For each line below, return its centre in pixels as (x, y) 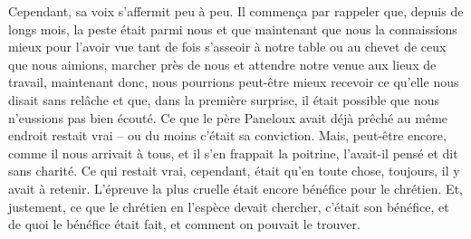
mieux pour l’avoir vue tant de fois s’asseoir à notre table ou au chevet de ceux (227, 47)
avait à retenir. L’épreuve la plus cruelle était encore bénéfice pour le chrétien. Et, (235, 188)
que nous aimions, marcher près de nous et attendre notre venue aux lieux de (222, 64)
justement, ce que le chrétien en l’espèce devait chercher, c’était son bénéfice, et (229, 206)
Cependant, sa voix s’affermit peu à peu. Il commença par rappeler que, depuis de (236, 11)
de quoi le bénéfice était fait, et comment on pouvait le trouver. (184, 224)
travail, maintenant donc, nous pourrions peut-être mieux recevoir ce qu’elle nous (234, 82)
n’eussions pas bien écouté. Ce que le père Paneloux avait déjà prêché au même (228, 117)
